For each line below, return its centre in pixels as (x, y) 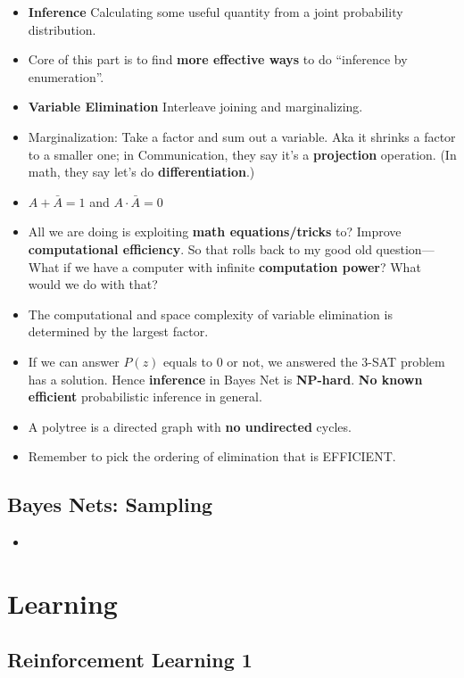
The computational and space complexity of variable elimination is (210, 314)
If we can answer (74, 361)
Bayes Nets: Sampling (110, 504)
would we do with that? (93, 284)
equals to (188, 361)
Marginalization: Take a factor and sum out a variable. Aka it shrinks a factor (242, 136)
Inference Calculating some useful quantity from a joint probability (215, 12)
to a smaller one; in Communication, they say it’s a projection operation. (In (242, 154)
